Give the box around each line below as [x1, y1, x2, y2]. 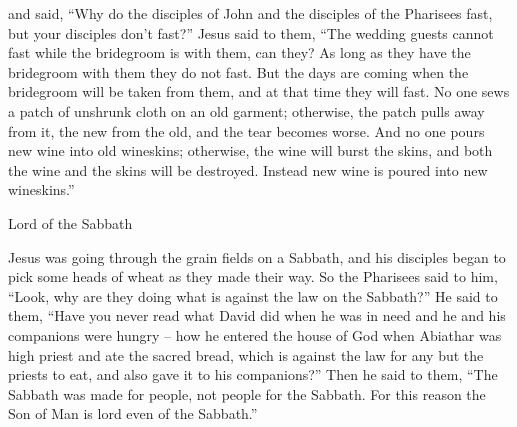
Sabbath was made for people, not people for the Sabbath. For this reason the [8, 383, 486, 404]
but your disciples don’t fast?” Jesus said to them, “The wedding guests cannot [8, 22, 494, 43]
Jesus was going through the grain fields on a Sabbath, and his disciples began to [8, 246, 506, 267]
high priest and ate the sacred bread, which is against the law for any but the [8, 344, 484, 365]
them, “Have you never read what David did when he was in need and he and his [8, 305, 506, 326]
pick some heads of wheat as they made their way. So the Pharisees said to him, [8, 266, 498, 287]
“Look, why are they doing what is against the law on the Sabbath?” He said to [8, 285, 498, 306]
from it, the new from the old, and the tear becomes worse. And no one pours [8, 120, 485, 141]
